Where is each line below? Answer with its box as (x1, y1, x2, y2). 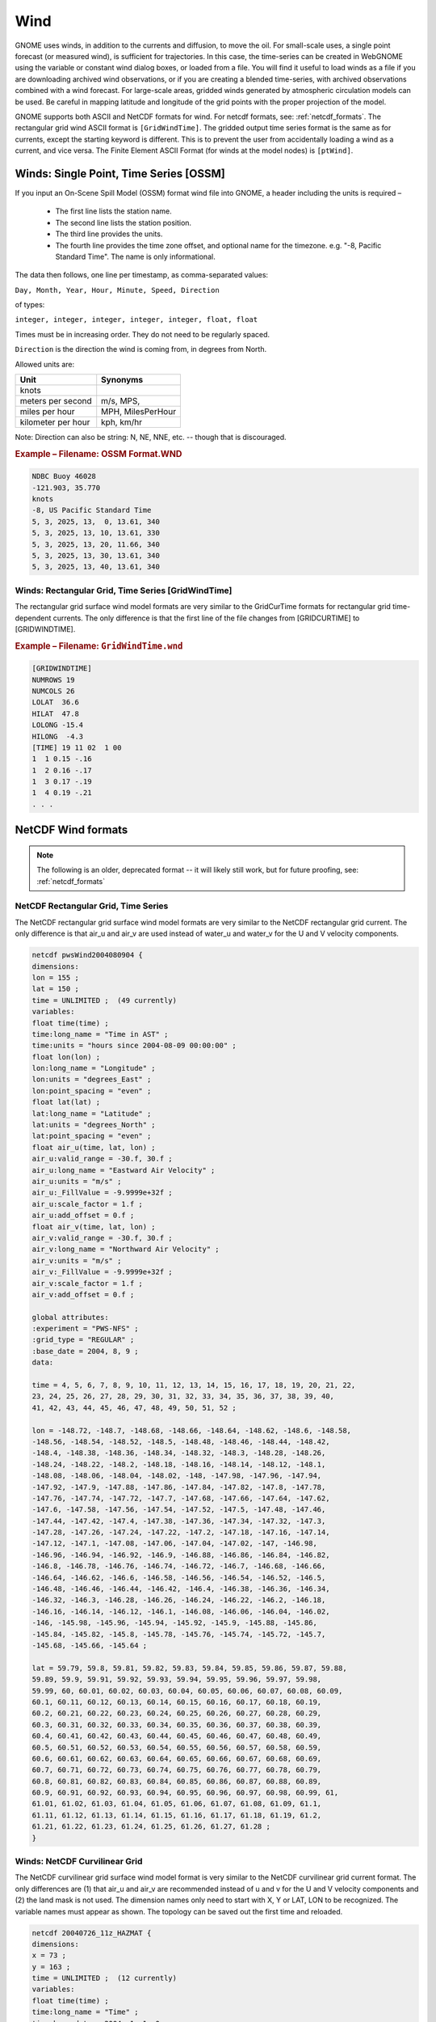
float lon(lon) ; (31, 1052, 101, 1061)
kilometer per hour (19, 417, 90, 428)
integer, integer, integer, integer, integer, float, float (15, 315, 258, 324)
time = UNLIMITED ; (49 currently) (31, 996, 178, 1005)
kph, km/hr (101, 417, 143, 428)
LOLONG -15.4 (31, 721, 84, 730)
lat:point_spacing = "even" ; (31, 1132, 152, 1140)
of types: (15, 300, 45, 310)
